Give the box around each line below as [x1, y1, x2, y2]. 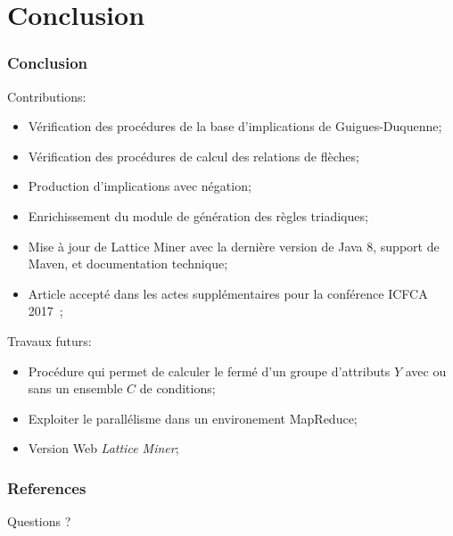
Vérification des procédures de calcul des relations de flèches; [28, 146, 359, 165]
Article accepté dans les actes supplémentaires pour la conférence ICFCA [28, 284, 428, 302]
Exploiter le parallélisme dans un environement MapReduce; [28, 408, 358, 427]
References [7, 476, 86, 499]
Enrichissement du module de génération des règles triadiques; [28, 206, 368, 225]
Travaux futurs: [7, 331, 92, 350]
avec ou [405, 361, 447, 380]
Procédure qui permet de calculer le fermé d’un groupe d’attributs [28, 361, 391, 380]
